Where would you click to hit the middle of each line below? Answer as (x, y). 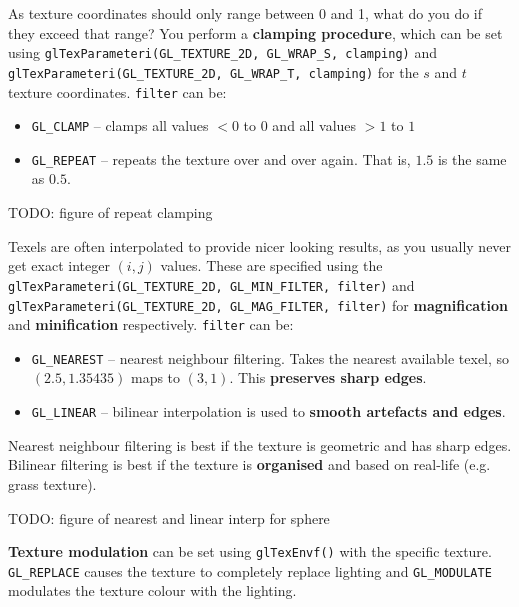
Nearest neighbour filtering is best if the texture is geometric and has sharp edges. (260, 444)
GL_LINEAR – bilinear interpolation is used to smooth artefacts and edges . (268, 411)
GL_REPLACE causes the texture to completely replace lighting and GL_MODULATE (250, 570)
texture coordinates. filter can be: (117, 91)
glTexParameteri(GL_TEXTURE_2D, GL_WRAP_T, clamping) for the (213, 71)
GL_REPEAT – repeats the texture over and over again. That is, (221, 158)
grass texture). (52, 483)
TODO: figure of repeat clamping (110, 212)
